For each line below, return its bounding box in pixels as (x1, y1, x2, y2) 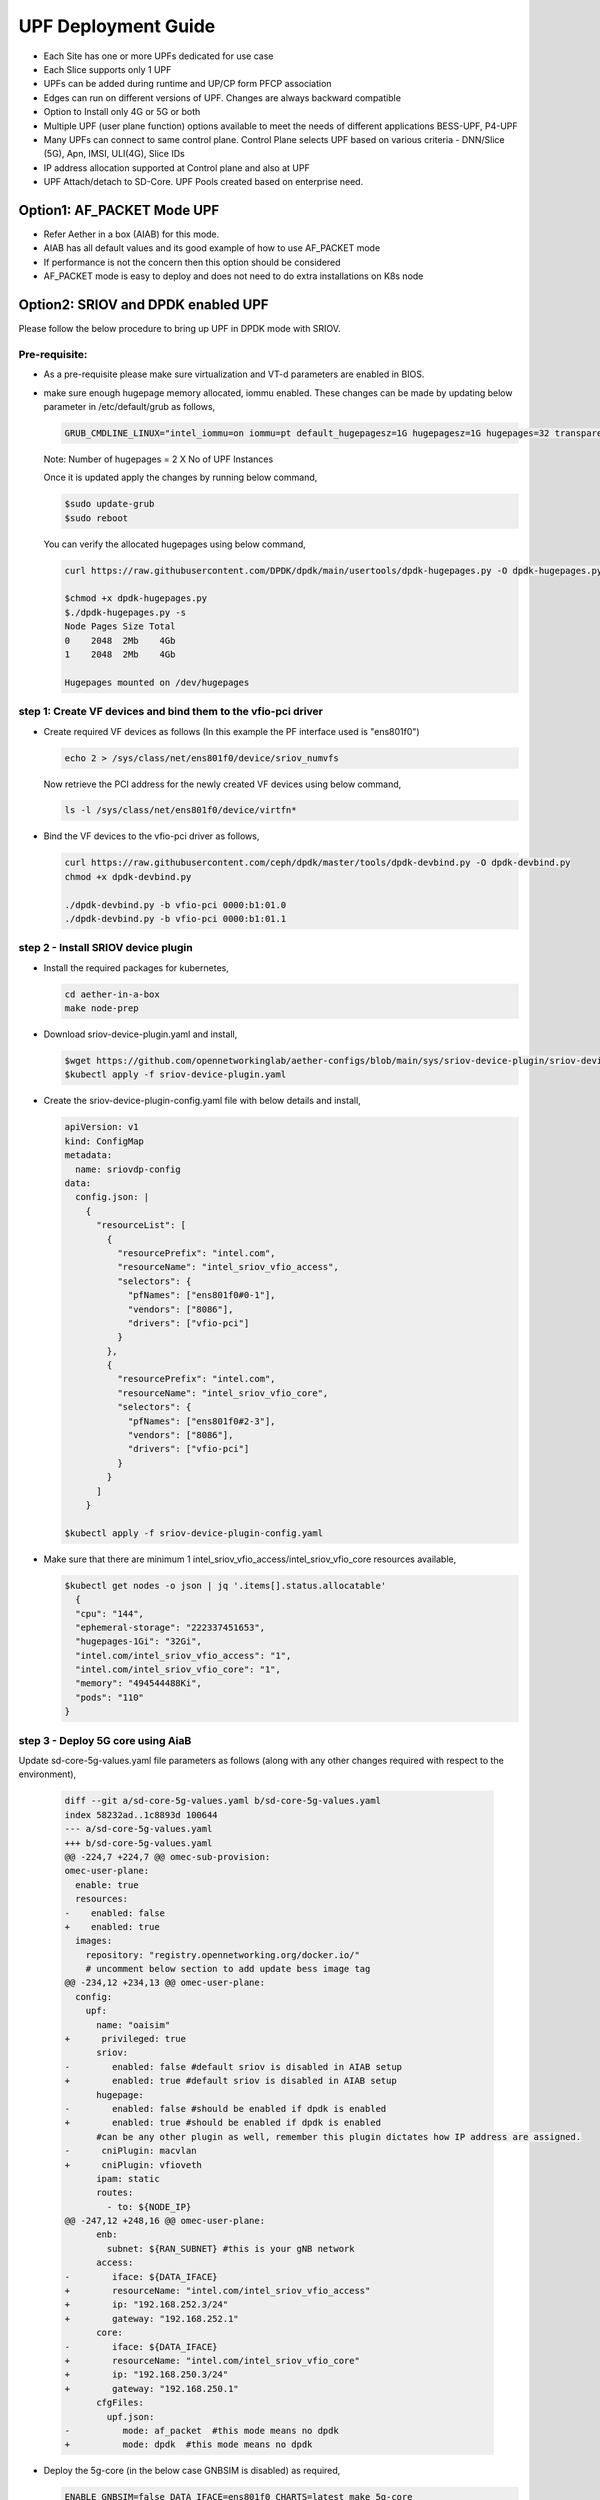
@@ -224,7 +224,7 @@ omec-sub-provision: (64, 1851, 271, 1862)
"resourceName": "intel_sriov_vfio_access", (116, 1261, 339, 1273)
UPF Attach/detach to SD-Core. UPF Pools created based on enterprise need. (43, 176, 364, 188)
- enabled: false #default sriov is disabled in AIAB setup (64, 2061, 403, 2072)
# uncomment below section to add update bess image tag (85, 1963, 371, 1975)
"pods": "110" (75, 1691, 145, 1703)
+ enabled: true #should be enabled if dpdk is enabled (64, 2117, 382, 2129)
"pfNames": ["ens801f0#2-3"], (127, 1415, 276, 1427)
